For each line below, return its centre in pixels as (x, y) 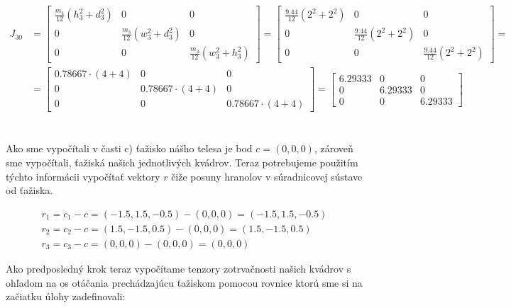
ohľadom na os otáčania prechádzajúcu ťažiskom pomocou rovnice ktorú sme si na (184, 282)
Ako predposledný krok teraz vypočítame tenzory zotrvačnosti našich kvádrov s (178, 268)
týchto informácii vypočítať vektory (83, 176)
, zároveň (334, 148)
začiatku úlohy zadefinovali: (66, 296)
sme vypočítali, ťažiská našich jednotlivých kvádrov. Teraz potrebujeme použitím (182, 162)
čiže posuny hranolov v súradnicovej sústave (267, 176)
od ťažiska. (29, 190)
